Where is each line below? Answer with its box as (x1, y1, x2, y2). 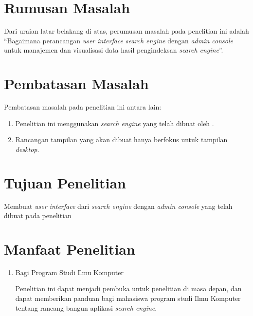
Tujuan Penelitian (4, 172, 126, 192)
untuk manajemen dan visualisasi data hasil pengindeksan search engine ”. (4, 45, 223, 55)
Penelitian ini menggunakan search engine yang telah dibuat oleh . (15, 118, 214, 128)
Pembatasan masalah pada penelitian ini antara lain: (4, 102, 162, 112)
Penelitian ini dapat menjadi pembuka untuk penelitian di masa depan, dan (15, 283, 242, 294)
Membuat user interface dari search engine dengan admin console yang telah (4, 201, 233, 211)
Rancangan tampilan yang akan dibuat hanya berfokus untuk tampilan (15, 134, 228, 145)
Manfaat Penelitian (4, 239, 135, 259)
